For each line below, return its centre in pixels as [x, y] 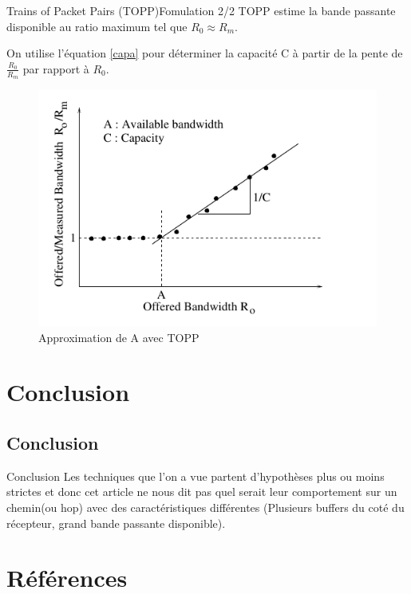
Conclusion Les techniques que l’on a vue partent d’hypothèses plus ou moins [196, 476]
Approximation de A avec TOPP [119, 337]
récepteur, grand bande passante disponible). [116, 523]
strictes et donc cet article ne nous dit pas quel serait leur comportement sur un [202, 492]
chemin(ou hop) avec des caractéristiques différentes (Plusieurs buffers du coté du [205, 507]
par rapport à [56, 68]
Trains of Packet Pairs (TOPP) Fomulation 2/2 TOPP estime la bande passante [201, 10]
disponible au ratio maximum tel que [97, 26]
